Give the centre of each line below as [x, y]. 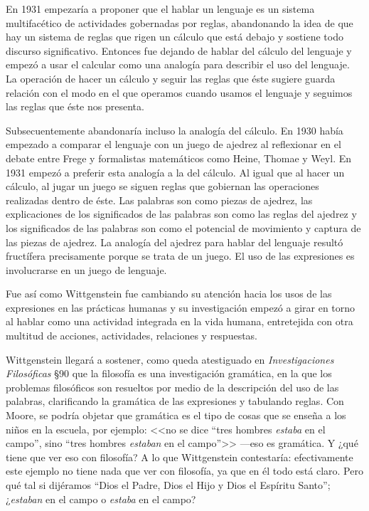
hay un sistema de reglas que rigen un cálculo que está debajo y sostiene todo [175, 37]
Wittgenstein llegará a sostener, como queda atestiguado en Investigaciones [170, 359]
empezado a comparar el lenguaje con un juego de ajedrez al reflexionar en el [173, 144]
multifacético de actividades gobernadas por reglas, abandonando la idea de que [180, 22]
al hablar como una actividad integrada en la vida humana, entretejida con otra [180, 321]
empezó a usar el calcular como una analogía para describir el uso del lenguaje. [178, 64]
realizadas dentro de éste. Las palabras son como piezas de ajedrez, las [159, 200]
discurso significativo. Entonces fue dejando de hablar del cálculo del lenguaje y [179, 50]
